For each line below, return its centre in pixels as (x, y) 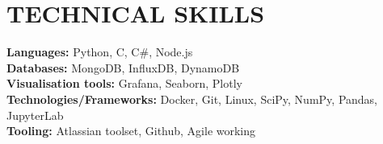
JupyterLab (35, 115)
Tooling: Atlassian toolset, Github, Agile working (131, 131)
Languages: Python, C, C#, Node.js (100, 52)
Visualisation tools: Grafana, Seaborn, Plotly (124, 83)
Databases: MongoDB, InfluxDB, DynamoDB (123, 67)
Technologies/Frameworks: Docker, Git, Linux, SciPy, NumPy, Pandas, (192, 99)
